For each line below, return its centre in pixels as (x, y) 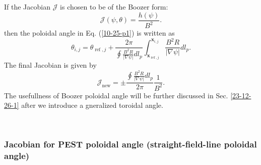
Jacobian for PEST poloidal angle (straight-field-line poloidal (130, 144)
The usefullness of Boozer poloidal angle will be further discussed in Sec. (116, 95)
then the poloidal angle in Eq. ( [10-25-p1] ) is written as (89, 33)
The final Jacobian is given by (50, 65)
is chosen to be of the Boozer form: (114, 7)
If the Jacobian (27, 7)
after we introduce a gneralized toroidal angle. (92, 105)
